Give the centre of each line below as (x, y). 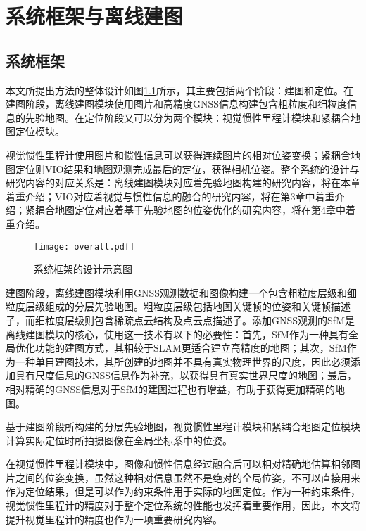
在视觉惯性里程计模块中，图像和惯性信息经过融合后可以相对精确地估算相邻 (178, 464)
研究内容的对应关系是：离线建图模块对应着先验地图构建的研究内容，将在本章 (183, 183)
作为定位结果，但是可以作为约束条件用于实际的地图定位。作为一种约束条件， (183, 491)
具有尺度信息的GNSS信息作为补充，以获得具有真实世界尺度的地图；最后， (186, 375)
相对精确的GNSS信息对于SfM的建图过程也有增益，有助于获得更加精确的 (170, 389)
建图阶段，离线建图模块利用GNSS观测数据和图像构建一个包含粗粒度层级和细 (182, 292)
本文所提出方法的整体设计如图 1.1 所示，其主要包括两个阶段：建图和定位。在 (179, 90)
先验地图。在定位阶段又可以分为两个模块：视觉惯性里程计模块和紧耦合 (188, 117)
